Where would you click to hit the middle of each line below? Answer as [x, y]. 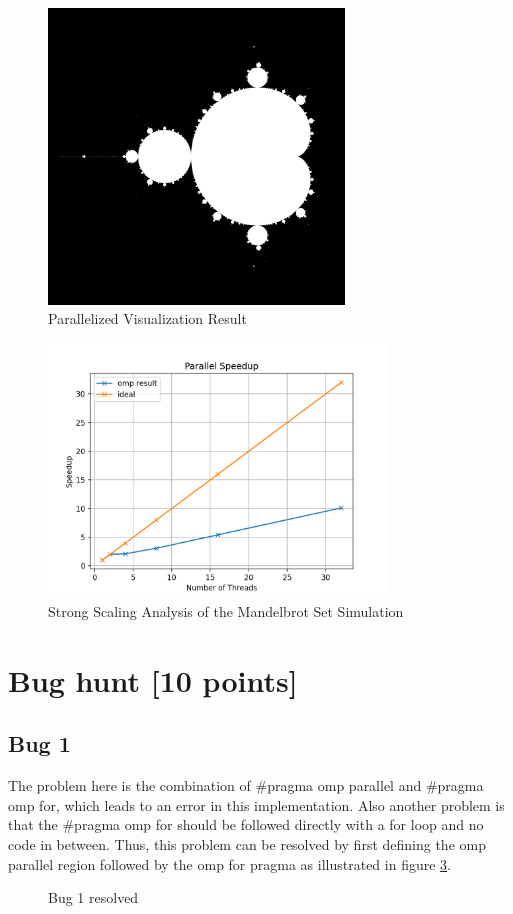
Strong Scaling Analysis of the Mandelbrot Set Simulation [226, 610]
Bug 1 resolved [93, 897]
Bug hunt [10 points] [153, 679]
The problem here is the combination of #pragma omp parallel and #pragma [246, 785]
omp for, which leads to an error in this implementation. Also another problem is [256, 804]
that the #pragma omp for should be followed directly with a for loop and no [246, 824]
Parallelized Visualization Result [147, 318]
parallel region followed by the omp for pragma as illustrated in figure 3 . [229, 863]
